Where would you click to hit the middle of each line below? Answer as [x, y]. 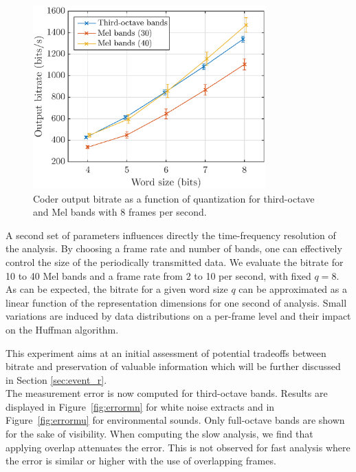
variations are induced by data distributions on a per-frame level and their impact [178, 316]
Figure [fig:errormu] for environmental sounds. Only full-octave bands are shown [175, 420]
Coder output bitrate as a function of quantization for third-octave [174, 198]
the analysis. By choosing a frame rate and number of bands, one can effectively [174, 248]
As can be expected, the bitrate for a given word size [117, 289]
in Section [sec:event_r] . [56, 379]
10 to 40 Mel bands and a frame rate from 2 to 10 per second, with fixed [158, 275]
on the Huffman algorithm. [62, 329]
